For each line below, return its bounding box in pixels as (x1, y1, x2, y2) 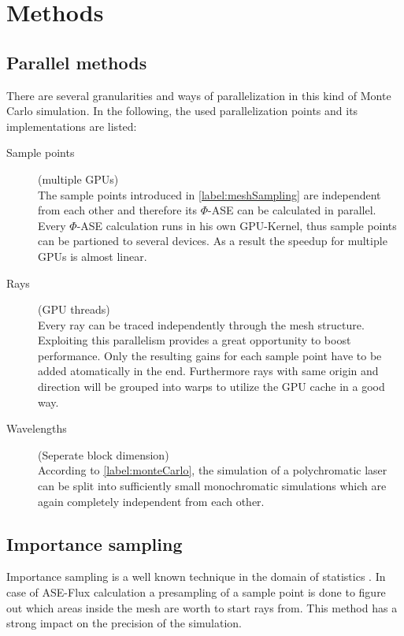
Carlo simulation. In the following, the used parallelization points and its (6, 102, 358, 119)
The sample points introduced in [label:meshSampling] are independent (38, 186, 381, 203)
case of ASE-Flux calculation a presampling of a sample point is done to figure (6, 584, 386, 601)
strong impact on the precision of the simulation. (6, 615, 242, 631)
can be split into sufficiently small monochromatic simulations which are (38, 478, 387, 494)
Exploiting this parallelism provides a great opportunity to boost (38, 332, 351, 348)
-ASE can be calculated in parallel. (208, 202, 376, 218)
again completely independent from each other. (38, 493, 265, 509)
